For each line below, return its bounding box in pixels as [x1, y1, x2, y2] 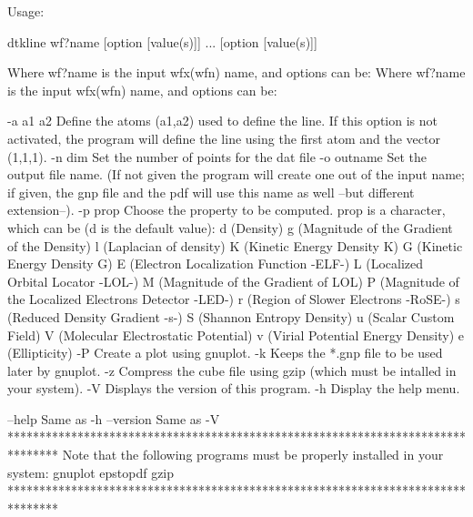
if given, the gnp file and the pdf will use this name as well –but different [7, 182, 415, 201]
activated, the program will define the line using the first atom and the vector [7, 128, 440, 147]
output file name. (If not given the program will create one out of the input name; [7, 165, 465, 184]
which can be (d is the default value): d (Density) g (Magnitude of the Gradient [7, 218, 453, 237]
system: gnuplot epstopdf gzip [7, 462, 175, 482]
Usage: [7, 2, 45, 20]
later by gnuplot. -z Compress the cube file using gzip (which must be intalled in [7, 360, 457, 380]
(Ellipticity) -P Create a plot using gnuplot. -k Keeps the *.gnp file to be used [7, 343, 443, 362]
